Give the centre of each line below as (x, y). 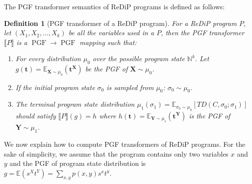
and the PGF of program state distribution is (78, 163)
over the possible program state (139, 58)
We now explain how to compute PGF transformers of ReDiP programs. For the (125, 144)
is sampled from (130, 87)
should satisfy (36, 115)
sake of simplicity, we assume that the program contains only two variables (116, 153)
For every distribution (48, 58)
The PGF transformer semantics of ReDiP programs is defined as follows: (114, 6)
